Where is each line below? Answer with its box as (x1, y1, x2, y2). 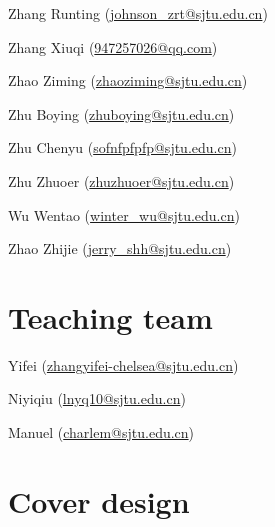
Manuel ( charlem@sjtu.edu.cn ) (8, 422, 195, 443)
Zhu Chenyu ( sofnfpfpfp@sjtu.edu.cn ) (8, 137, 237, 158)
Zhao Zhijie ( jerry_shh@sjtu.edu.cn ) (8, 238, 232, 259)
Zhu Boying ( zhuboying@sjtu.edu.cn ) (8, 103, 235, 124)
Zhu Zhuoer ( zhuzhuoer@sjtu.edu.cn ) (8, 170, 235, 191)
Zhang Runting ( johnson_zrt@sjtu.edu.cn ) (8, 3, 268, 23)
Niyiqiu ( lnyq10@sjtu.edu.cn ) (8, 388, 186, 409)
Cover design (8, 480, 190, 521)
